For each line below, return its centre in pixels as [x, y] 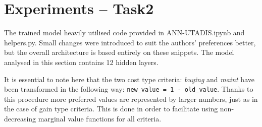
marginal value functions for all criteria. [100, 118]
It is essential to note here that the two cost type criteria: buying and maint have [129, 79]
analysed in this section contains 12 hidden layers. [81, 62]
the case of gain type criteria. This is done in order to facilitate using [111, 109]
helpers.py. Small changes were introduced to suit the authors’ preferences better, [130, 42]
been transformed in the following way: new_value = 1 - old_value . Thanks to [129, 89]
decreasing [20, 118]
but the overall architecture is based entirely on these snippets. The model [119, 52]
